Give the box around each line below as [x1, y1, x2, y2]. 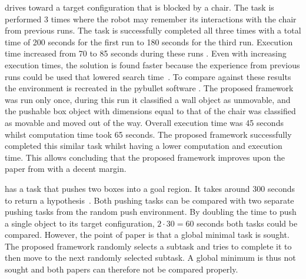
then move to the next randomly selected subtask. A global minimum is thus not [5, 251, 296, 264]
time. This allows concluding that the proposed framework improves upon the [5, 151, 285, 163]
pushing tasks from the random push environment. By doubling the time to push [5, 205, 297, 218]
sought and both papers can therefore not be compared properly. [5, 263, 238, 275]
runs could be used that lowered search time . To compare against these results [5, 70, 291, 82]
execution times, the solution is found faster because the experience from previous [5, 58, 300, 71]
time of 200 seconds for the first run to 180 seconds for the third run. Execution [5, 35, 293, 48]
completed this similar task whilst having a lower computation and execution [5, 139, 282, 152]
